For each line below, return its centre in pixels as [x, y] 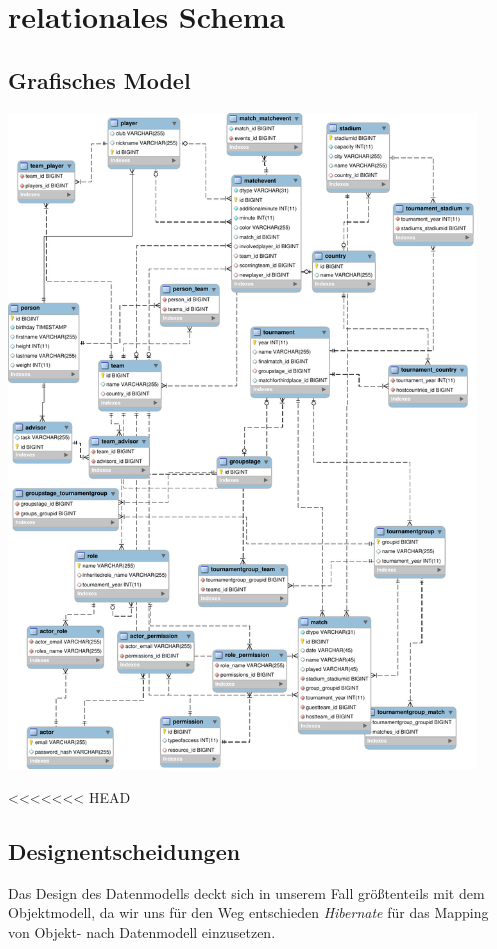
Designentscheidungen [124, 850]
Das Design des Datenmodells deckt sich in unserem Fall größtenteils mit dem [246, 892]
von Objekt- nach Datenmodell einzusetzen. [142, 931]
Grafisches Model [99, 79]
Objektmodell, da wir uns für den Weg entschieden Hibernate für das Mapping [248, 912]
